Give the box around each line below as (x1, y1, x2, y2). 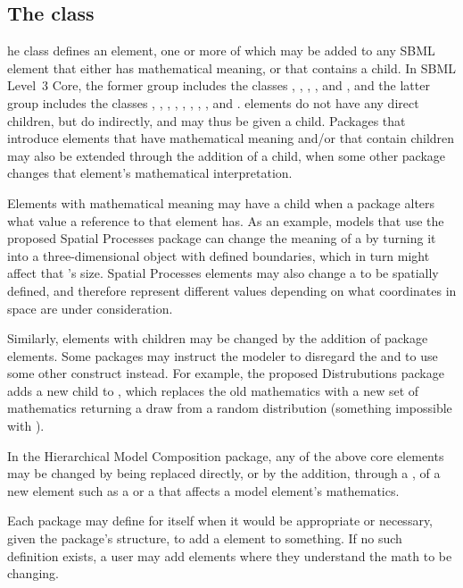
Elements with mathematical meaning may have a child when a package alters (7, 193, 435, 212)
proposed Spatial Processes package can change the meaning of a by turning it (7, 229, 436, 248)
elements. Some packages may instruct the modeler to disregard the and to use (7, 346, 438, 365)
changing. (7, 564, 59, 583)
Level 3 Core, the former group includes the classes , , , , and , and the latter (7, 76, 430, 95)
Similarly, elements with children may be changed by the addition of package (7, 329, 428, 348)
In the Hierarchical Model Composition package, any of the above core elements (7, 446, 444, 465)
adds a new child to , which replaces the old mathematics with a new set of (7, 381, 419, 399)
